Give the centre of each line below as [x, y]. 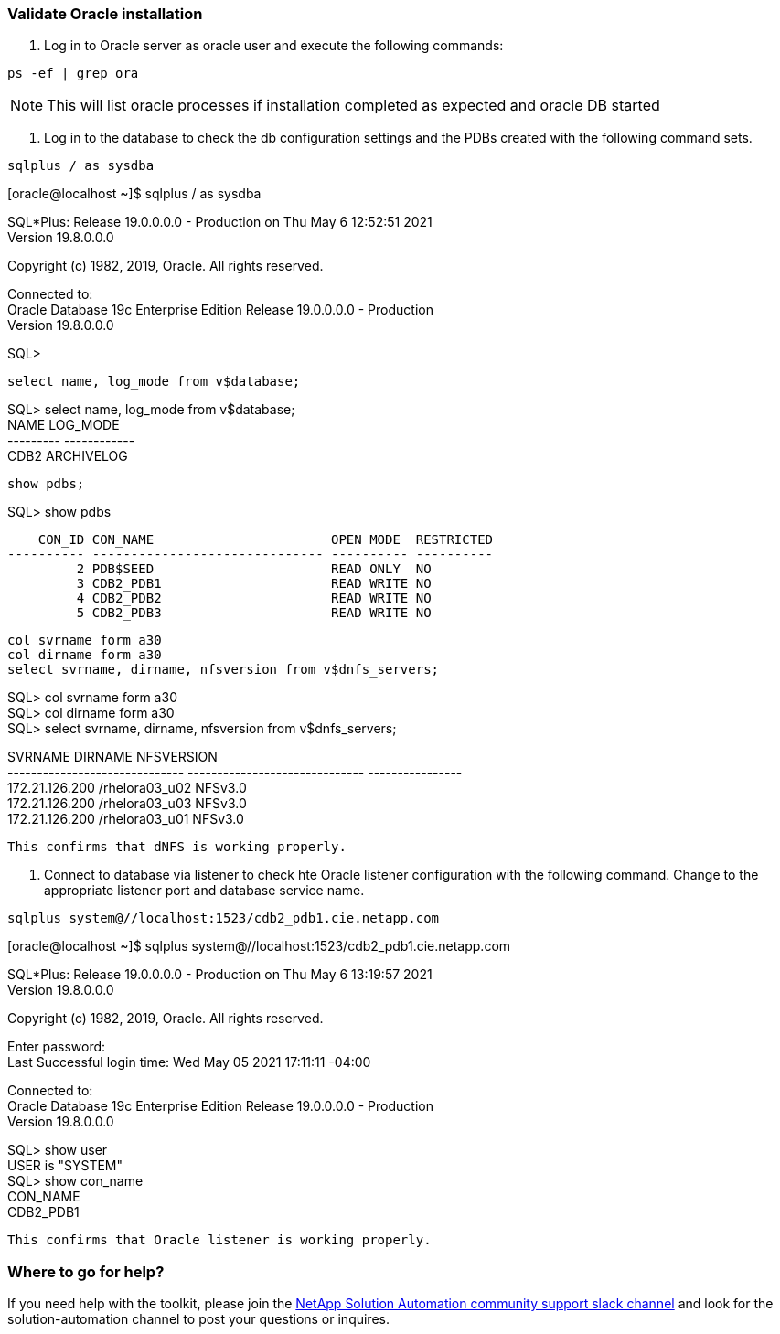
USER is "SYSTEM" [65, 1166]
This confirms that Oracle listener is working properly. [219, 1240]
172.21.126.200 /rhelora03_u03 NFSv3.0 [127, 804]
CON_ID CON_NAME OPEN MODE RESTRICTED [266, 540]
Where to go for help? [86, 1271]
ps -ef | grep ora [73, 74]
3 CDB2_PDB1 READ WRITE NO [254, 584]
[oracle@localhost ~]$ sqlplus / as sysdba [134, 194]
